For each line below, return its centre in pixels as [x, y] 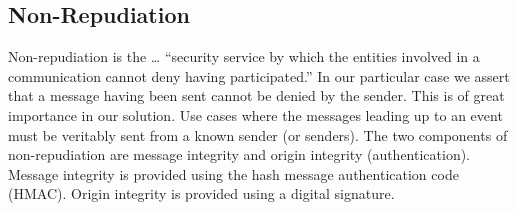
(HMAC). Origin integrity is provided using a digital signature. [201, 193]
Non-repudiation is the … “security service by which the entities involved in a [244, 56]
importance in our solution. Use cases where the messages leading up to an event [255, 114]
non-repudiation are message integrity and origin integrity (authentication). [239, 154]
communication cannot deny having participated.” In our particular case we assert [259, 75]
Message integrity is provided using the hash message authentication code [233, 173]
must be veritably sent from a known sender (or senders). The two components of [258, 134]
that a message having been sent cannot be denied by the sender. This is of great [256, 95]
